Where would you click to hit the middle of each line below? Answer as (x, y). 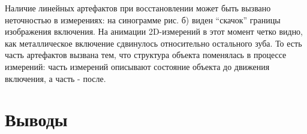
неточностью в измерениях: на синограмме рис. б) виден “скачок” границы (143, 19)
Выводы (36, 119)
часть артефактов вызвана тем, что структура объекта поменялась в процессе (146, 55)
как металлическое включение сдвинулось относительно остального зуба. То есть (153, 43)
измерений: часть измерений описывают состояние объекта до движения (137, 66)
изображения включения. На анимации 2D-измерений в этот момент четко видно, (154, 31)
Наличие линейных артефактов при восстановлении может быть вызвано (138, 8)
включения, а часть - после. (55, 78)
